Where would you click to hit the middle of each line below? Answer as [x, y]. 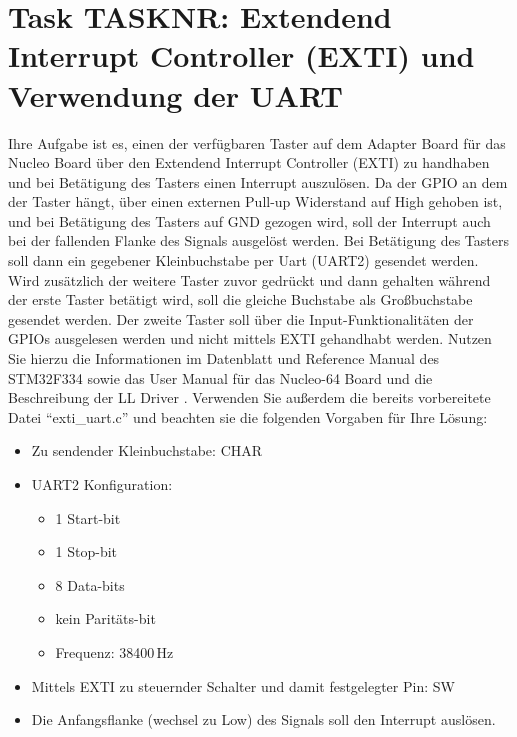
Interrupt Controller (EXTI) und [241, 55]
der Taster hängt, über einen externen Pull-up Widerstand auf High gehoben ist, [255, 201]
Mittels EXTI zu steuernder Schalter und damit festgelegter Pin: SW [243, 685]
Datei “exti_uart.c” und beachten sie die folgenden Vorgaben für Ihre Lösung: [248, 416]
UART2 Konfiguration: [102, 484]
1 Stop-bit [86, 551]
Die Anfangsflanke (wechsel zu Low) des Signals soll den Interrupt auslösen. [263, 719]
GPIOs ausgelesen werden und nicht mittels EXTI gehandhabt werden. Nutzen [250, 338]
